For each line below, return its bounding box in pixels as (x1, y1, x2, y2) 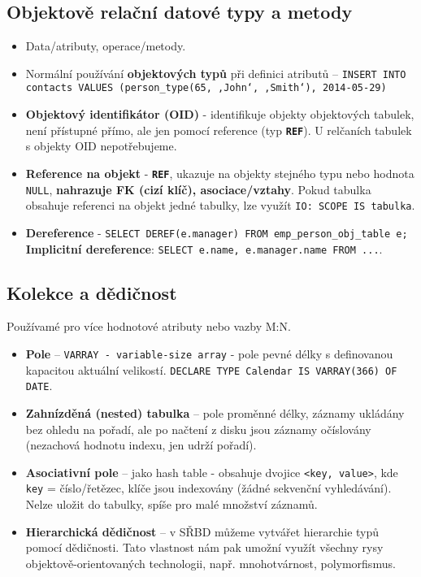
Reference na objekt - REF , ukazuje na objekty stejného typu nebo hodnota (25, 164, 414, 181)
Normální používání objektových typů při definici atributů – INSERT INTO (25, 64, 406, 81)
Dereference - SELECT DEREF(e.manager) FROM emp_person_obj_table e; (25, 223, 408, 241)
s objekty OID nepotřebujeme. (25, 137, 177, 154)
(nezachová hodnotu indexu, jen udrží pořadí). (25, 436, 257, 453)
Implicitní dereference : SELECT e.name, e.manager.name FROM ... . (25, 240, 383, 257)
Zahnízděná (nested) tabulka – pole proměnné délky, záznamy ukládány (25, 405, 405, 421)
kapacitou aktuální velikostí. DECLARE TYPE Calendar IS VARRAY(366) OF (25, 361, 397, 378)
